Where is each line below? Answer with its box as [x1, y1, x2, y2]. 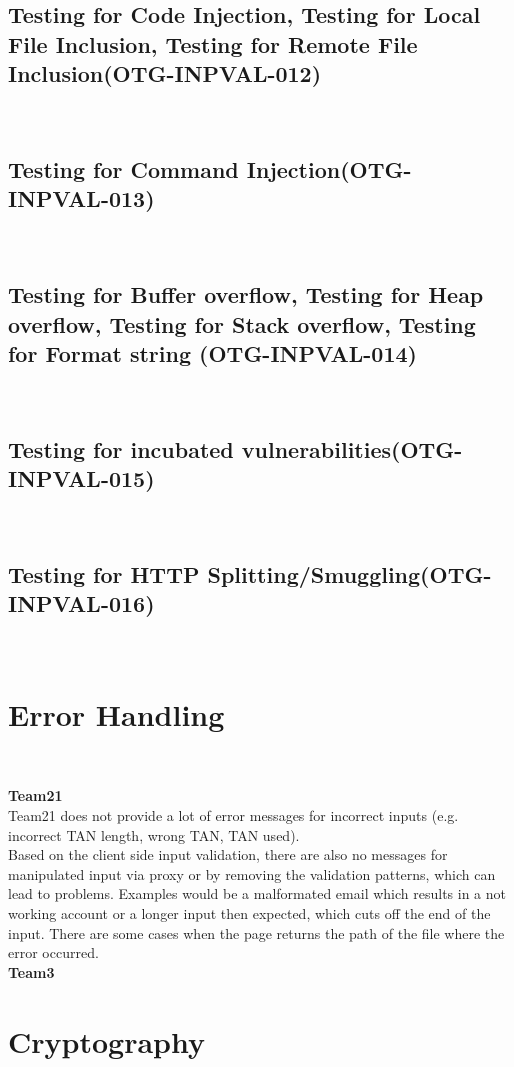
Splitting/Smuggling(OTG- [207, 558, 492, 589]
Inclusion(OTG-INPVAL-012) [8, 58, 322, 89]
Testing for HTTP [8, 558, 200, 589]
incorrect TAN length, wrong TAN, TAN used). [8, 824, 300, 845]
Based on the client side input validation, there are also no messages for [8, 844, 448, 865]
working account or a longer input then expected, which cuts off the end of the [8, 903, 491, 923]
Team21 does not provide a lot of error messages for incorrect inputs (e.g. [8, 805, 459, 826]
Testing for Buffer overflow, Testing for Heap [8, 279, 484, 310]
